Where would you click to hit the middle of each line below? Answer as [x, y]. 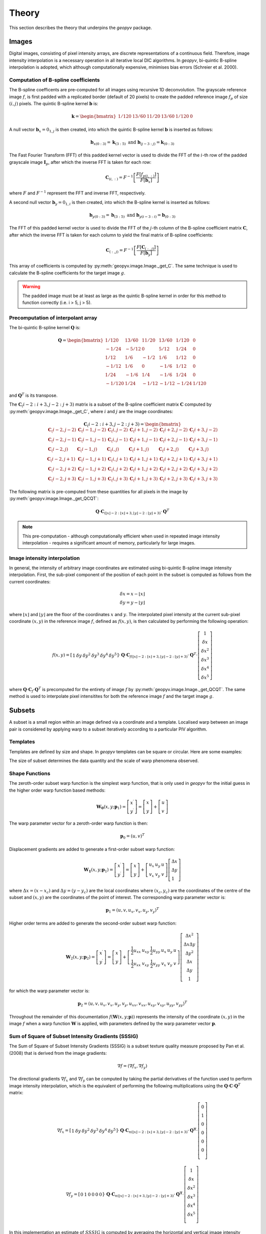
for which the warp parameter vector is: [49, 991]
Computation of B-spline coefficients [55, 80]
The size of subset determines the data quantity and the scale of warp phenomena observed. [104, 761]
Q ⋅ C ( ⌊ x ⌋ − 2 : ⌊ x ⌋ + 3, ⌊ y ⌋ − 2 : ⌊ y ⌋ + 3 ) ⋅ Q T [132, 511]
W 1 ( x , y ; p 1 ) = [99, 870]
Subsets [22, 711]
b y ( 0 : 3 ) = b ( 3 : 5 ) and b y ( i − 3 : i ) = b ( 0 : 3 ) [133, 216]
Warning [31, 287]
